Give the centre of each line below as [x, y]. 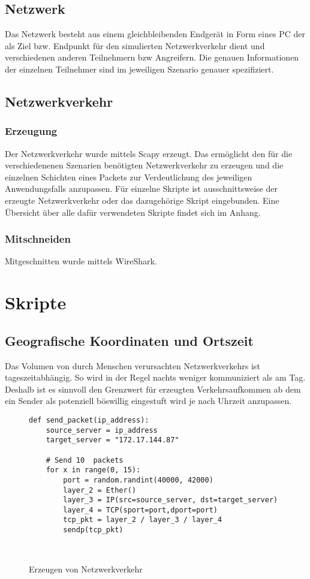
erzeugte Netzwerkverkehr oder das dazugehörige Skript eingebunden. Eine [142, 200]
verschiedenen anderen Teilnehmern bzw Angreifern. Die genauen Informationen [152, 57]
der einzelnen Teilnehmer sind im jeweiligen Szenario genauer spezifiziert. [139, 69]
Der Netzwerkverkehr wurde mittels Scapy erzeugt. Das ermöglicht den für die [149, 153]
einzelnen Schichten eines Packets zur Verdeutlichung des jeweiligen [129, 177]
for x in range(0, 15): [93, 470]
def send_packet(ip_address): [89, 420]
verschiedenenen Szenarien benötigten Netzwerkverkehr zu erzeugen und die [144, 165]
